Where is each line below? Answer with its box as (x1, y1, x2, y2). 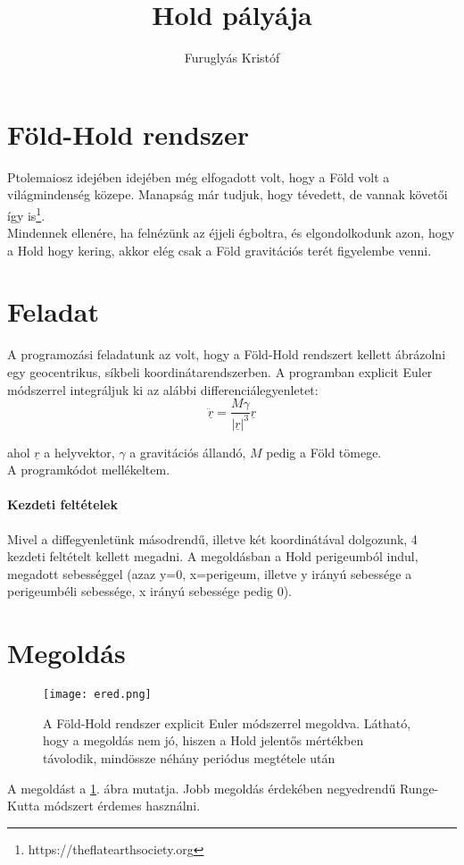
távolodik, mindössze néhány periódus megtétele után (43, 748, 336, 767)
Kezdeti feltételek (7, 495, 118, 514)
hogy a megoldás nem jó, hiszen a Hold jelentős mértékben (43, 731, 364, 750)
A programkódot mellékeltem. (7, 460, 170, 479)
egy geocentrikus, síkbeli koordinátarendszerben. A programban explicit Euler (7, 363, 433, 381)
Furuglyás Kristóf (184, 48, 280, 67)
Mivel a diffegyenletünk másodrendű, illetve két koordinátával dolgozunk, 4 (7, 529, 418, 548)
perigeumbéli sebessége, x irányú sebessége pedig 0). (7, 582, 293, 600)
